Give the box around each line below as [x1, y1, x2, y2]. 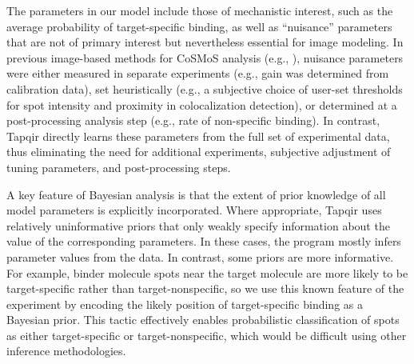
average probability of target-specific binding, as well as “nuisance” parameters [6, 18, 392, 34]
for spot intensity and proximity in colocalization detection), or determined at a [6, 96, 397, 113]
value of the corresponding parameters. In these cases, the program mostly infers [6, 233, 401, 250]
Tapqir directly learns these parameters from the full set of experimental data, [6, 127, 390, 144]
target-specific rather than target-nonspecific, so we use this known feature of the [6, 280, 404, 297]
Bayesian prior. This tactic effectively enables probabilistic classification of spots [6, 311, 400, 328]
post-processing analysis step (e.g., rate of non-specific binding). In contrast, [6, 112, 380, 129]
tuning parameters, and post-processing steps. [6, 158, 231, 175]
